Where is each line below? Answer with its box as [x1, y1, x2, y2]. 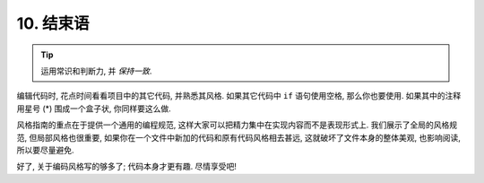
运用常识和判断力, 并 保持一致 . [40, 65, 152, 76]
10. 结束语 [16, 13, 90, 33]
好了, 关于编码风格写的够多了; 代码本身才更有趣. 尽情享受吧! [16, 161, 238, 172]
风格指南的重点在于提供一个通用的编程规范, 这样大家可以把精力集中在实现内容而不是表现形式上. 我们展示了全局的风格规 [16, 119, 457, 130]
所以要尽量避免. [16, 144, 75, 155]
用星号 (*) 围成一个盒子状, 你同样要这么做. [16, 103, 172, 114]
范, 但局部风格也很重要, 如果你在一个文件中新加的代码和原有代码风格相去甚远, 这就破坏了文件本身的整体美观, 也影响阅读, [16, 132, 461, 143]
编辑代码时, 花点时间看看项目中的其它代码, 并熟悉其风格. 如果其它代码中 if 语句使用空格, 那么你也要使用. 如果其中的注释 [16, 91, 462, 101]
